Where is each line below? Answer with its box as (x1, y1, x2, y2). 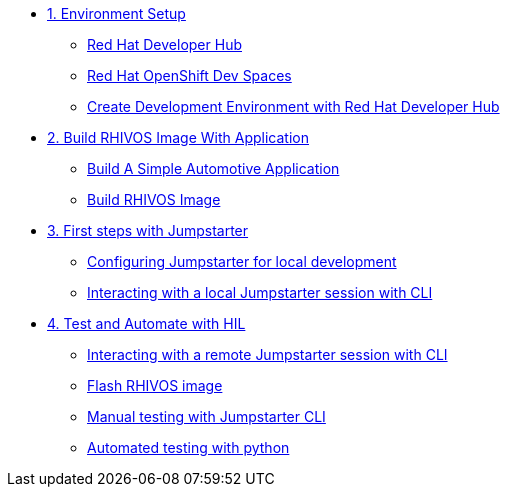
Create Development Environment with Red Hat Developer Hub (87, 98, 500, 115)
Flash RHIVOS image (87, 377, 223, 394)
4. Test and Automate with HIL (47, 315, 246, 332)
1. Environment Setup (47, 5, 186, 22)
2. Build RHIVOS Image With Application (47, 129, 309, 146)
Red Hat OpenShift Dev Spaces (87, 67, 292, 84)
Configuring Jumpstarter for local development (87, 253, 397, 270)
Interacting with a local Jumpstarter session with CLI (87, 284, 433, 301)
